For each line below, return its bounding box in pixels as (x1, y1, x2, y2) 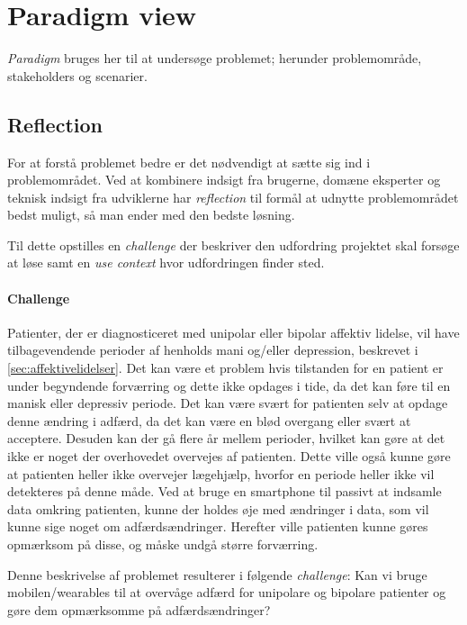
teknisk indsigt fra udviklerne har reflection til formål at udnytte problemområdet (7, 187, 459, 206)
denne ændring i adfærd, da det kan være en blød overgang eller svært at (7, 411, 411, 430)
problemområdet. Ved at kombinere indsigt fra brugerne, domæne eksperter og (7, 170, 441, 189)
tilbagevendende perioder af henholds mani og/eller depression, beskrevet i (7, 340, 418, 359)
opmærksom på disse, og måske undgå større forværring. (7, 535, 319, 553)
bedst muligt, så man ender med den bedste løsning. (7, 205, 295, 224)
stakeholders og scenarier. (7, 66, 148, 85)
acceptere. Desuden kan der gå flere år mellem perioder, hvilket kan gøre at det (7, 429, 445, 448)
